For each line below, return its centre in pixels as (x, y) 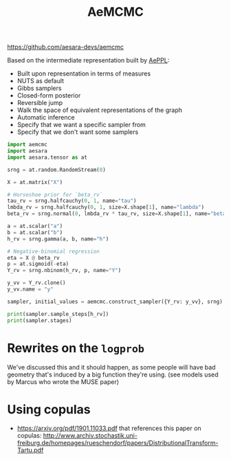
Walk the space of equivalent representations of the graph (99, 110)
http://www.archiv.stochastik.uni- (90, 436)
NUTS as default (40, 81)
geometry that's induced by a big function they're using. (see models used (113, 374)
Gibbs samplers (39, 88)
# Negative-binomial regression (53, 251)
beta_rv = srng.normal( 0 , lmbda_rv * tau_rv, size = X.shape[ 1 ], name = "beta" (118, 214)
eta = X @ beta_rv (33, 258)
